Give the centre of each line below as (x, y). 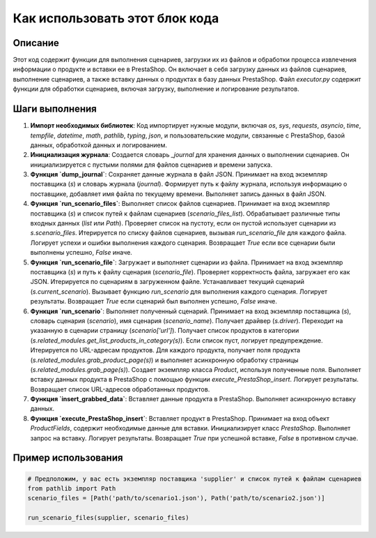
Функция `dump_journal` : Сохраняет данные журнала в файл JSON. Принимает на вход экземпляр (179, 174)
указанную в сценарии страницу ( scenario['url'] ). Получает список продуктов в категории (165, 331)
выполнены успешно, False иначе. (81, 253)
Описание (36, 43)
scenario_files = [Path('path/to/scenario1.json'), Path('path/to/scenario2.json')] (176, 498)
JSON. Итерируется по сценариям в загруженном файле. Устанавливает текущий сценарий (167, 282)
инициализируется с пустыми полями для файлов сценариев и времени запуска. (151, 165)
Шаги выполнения (55, 109)
